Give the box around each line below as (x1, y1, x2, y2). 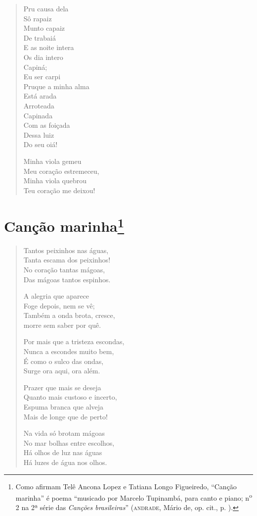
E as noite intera (23, 42, 74, 52)
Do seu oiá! (23, 139, 58, 150)
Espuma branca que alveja (23, 402, 104, 412)
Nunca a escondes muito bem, (23, 346, 114, 357)
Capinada (23, 110, 53, 120)
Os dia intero (23, 52, 63, 62)
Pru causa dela (23, 3, 69, 13)
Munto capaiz (23, 23, 65, 33)
